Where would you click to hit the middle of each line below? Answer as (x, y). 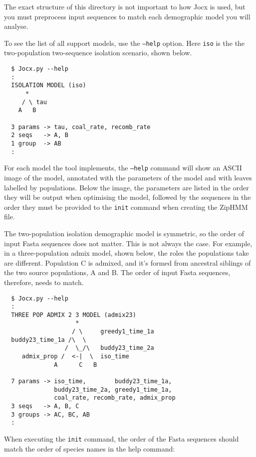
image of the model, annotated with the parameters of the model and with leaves (128, 177)
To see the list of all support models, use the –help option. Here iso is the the (125, 43)
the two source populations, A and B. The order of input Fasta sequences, (117, 272)
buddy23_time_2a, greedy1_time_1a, (113, 389)
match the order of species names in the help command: (90, 448)
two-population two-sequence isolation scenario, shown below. (98, 53)
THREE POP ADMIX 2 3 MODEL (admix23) (74, 315)
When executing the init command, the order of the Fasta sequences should (122, 439)
